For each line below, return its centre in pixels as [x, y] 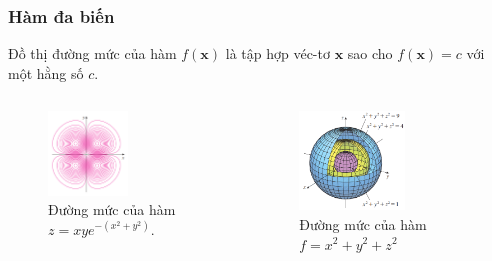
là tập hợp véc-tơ [277, 53]
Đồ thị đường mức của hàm [92, 53]
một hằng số [46, 72]
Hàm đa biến [61, 15]
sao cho [370, 53]
